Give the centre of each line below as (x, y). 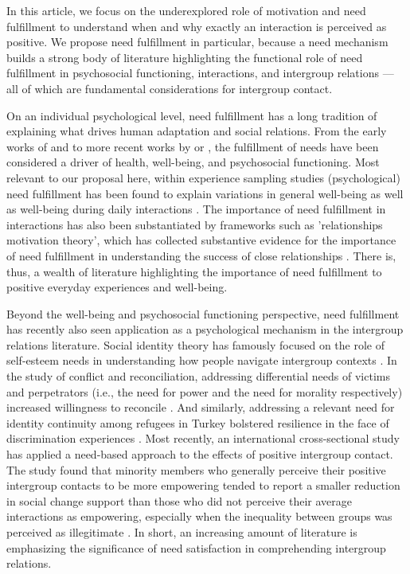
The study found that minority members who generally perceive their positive (196, 469)
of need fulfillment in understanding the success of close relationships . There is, (201, 255)
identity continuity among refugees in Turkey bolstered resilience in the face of (198, 422)
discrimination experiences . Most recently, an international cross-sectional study (203, 438)
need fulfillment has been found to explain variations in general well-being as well (205, 193)
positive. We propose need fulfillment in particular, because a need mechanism (197, 42)
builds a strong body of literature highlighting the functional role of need (185, 57)
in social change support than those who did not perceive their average (179, 500)
